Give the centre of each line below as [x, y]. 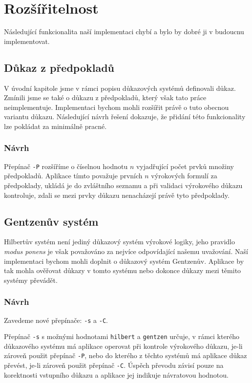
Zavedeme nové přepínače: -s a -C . [56, 320]
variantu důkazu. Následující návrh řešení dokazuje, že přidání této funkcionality [125, 117]
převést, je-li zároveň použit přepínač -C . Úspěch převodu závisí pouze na [114, 365]
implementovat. [27, 41]
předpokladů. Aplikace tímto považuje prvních [73, 176]
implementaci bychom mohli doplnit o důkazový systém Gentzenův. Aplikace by [124, 261]
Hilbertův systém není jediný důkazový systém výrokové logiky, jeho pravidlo [119, 242]
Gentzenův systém [51, 221]
